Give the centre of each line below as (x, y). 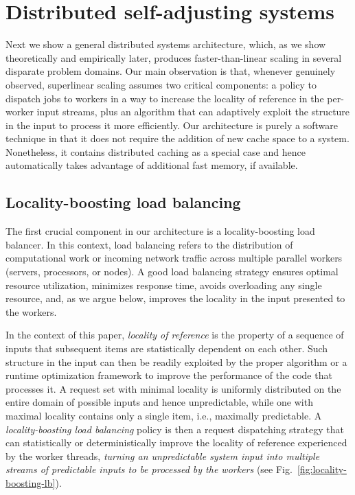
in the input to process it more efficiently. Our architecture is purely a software (172, 125)
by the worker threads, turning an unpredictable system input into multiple (163, 456)
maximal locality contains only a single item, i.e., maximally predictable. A (164, 415)
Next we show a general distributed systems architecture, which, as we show (166, 44)
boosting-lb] (31, 482)
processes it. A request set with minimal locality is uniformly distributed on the (173, 388)
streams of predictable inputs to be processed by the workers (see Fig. (149, 469)
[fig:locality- (322, 469)
